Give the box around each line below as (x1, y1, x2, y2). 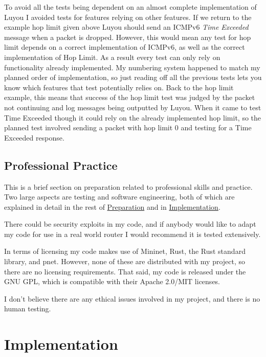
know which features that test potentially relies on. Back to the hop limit (4, 82, 234, 92)
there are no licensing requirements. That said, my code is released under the (4, 266, 246, 276)
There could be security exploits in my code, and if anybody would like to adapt (4, 219, 256, 229)
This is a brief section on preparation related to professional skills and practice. (4, 181, 253, 192)
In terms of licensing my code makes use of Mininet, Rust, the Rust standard (4, 246, 246, 256)
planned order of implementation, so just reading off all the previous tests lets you (4, 72, 262, 83)
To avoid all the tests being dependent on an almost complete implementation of (4, 2, 257, 12)
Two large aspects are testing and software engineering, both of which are (4, 191, 235, 202)
